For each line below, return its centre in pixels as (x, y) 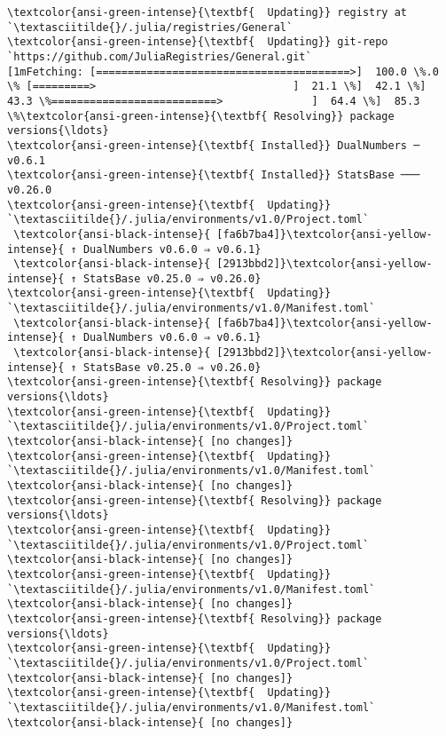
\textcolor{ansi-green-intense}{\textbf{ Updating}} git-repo (198, 42)
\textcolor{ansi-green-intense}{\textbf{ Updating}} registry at (207, 12)
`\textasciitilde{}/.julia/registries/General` (150, 27)
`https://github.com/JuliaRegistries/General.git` (160, 56)
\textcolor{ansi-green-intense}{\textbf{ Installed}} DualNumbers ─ (214, 145)
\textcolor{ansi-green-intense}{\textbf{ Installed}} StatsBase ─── (214, 175)
